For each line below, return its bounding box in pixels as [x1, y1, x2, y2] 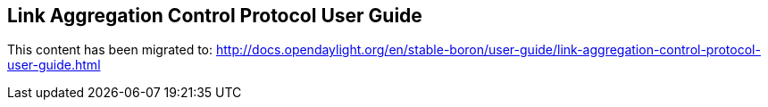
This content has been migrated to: [7, 42, 213, 58]
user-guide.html [7, 57, 101, 73]
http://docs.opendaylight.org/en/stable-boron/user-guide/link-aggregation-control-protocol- [215, 42, 761, 58]
